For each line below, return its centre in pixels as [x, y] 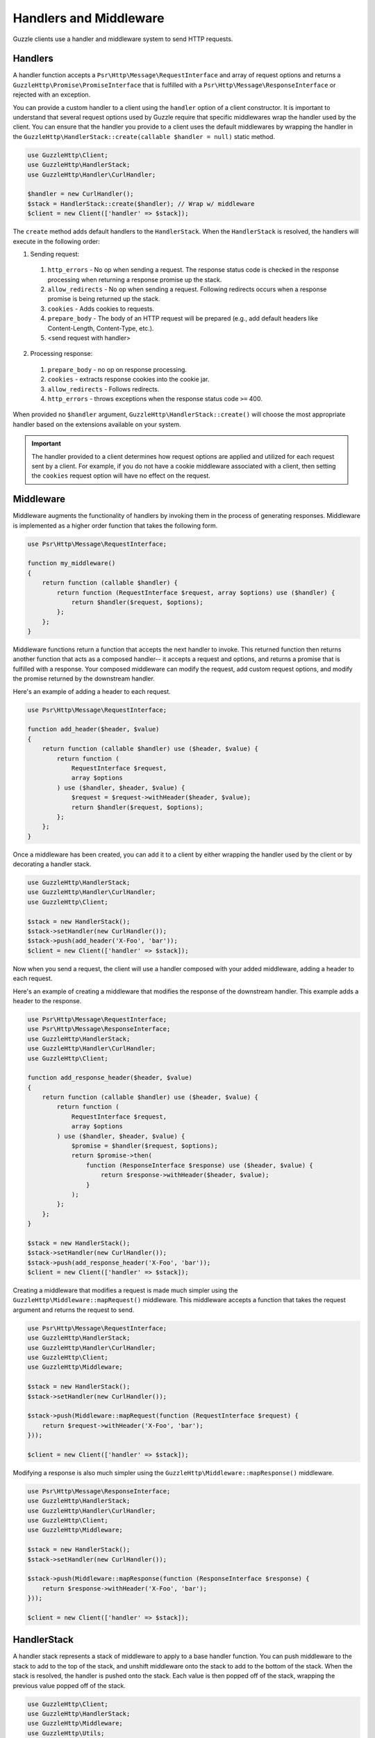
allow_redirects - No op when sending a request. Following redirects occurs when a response [187, 289]
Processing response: [61, 354]
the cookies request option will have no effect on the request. [121, 476]
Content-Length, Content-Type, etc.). [101, 328]
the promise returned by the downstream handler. [84, 679]
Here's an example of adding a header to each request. [92, 691]
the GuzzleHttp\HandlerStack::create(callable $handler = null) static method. [144, 136]
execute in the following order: [56, 241]
